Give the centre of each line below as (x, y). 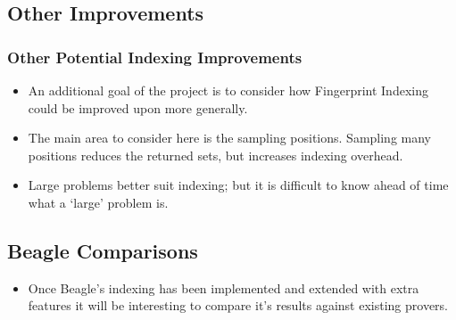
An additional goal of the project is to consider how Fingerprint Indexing (228, 90)
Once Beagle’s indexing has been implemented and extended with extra (224, 287)
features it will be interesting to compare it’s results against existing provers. (238, 305)
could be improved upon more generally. (138, 107)
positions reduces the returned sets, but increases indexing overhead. (216, 155)
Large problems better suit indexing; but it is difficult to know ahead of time (238, 185)
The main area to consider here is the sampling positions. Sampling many (230, 138)
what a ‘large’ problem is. (98, 202)
